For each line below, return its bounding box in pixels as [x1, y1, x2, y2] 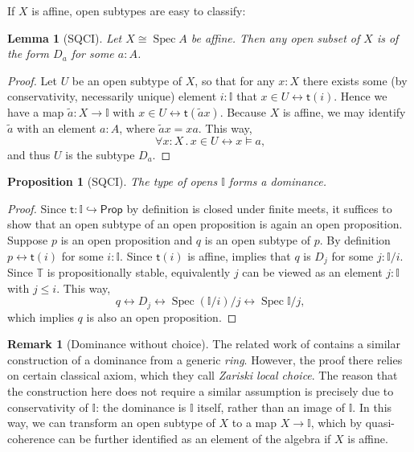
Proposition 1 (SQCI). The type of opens [7, 173, 218, 190]
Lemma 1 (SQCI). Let [7, 29, 122, 46]
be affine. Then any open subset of [191, 29, 360, 46]
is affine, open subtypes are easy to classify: [31, 2, 246, 18]
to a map [232, 414, 277, 431]
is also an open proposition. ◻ [86, 308, 237, 325]
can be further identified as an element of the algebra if [58, 429, 331, 446]
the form [7, 45, 50, 62]
